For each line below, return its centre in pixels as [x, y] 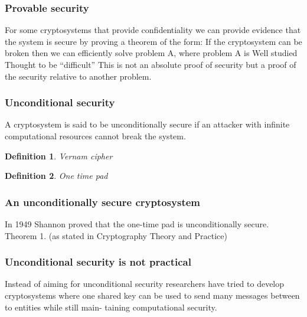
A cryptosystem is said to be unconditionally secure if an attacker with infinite [147, 124]
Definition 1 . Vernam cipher [59, 156]
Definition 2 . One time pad [56, 176]
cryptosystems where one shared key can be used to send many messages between [152, 295]
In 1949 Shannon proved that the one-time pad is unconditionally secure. [137, 224]
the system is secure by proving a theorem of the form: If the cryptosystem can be [153, 41]
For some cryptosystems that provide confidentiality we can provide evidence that [153, 30]
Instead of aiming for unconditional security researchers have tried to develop [145, 284]
